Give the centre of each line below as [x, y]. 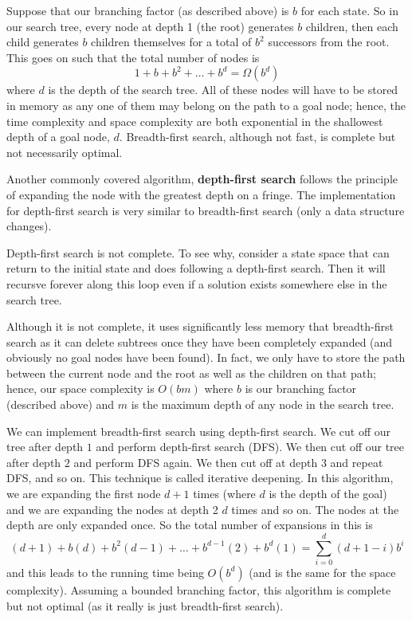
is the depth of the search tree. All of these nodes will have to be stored [223, 90]
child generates [43, 42]
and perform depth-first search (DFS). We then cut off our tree [250, 447]
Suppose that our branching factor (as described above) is [148, 10]
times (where [224, 494]
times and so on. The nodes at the [315, 509]
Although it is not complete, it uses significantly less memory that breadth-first [200, 326]
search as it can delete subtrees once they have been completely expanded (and [200, 341]
